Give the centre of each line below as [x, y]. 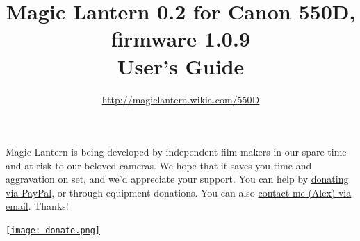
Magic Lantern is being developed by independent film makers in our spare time [176, 152]
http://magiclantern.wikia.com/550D [181, 99]
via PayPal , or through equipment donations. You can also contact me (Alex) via [179, 192]
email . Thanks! [37, 206]
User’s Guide [181, 66]
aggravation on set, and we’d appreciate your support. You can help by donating [177, 179]
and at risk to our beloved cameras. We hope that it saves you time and [159, 165]
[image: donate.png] [53, 231]
